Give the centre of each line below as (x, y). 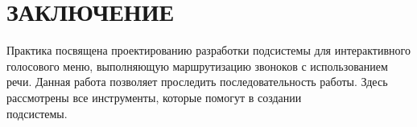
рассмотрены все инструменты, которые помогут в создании (154, 97)
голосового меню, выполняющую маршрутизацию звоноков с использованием (197, 66)
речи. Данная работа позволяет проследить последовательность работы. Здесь (197, 82)
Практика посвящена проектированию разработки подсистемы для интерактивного (208, 50)
